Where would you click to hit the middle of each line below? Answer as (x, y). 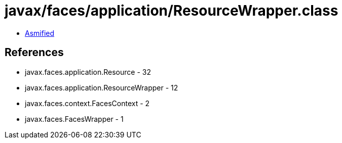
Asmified (40, 33)
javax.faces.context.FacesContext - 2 (87, 103)
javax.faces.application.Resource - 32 (88, 72)
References (34, 53)
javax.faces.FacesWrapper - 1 (74, 119)
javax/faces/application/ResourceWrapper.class (172, 11)
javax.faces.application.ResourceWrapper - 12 (102, 87)
